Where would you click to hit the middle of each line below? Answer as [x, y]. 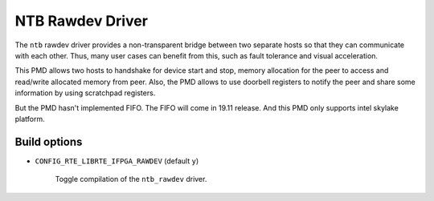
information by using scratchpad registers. [85, 93]
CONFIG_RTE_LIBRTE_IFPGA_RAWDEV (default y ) [117, 161]
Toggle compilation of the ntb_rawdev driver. [131, 179]
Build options [49, 141]
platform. [30, 119]
